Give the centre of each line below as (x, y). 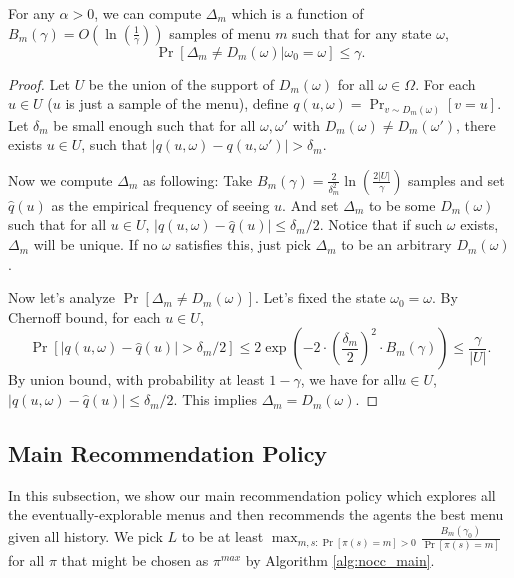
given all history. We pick (85, 536)
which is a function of (297, 13)
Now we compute (60, 179)
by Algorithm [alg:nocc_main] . (340, 559)
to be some (402, 204)
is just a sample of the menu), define (177, 103)
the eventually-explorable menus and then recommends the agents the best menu (256, 514)
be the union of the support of (181, 83)
